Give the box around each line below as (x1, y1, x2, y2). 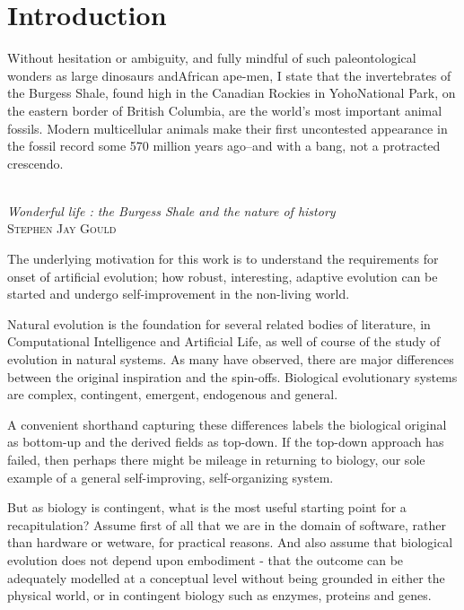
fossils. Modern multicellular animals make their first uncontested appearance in (7, 118, 448, 137)
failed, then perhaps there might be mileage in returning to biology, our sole (7, 450, 425, 468)
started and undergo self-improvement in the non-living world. (7, 284, 350, 303)
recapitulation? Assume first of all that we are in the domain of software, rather (7, 515, 446, 534)
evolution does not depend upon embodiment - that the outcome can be (7, 550, 404, 569)
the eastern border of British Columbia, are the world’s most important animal (7, 100, 442, 119)
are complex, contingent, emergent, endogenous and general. (7, 385, 338, 404)
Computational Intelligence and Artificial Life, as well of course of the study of (7, 332, 441, 351)
